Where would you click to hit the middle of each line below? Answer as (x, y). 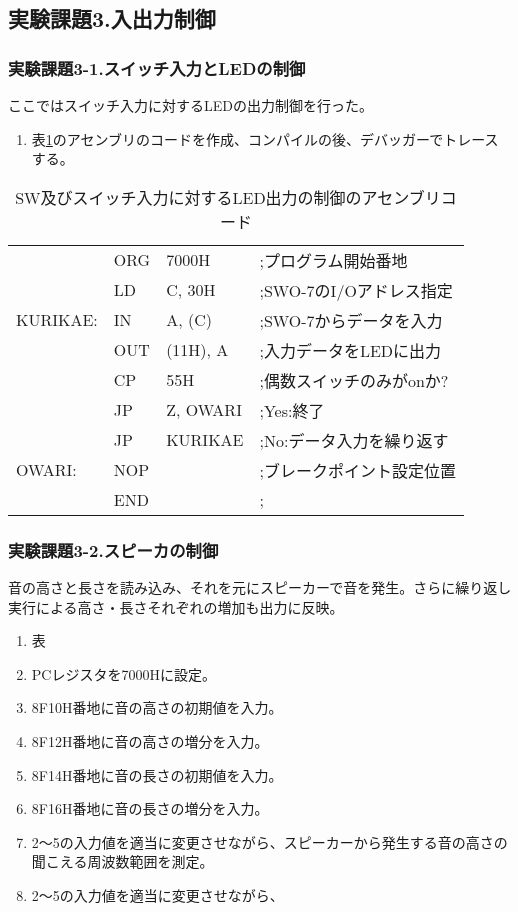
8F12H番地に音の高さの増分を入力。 (150, 740)
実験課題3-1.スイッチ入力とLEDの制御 (157, 67)
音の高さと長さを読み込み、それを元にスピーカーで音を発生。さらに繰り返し (260, 587)
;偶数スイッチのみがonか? (354, 380)
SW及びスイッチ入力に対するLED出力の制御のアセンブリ (228, 197)
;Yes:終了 (292, 410)
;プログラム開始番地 (333, 260)
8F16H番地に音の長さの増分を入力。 (150, 808)
